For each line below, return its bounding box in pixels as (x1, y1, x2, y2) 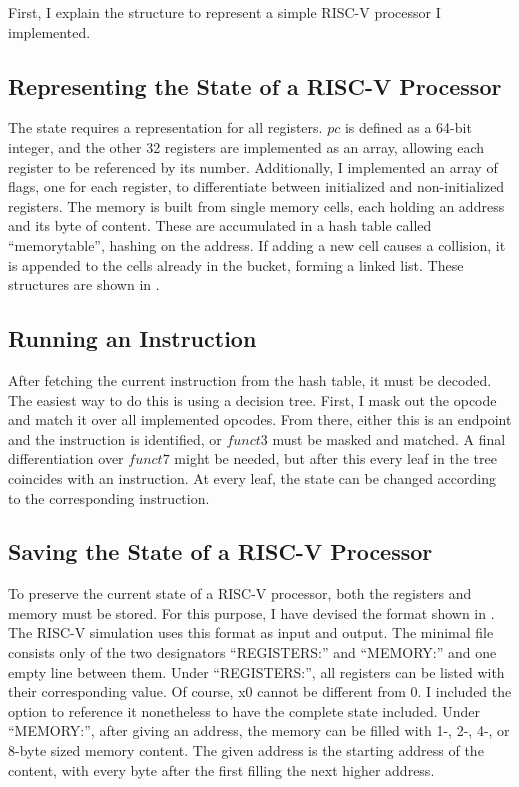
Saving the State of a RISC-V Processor (8, 536, 433, 567)
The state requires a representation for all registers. (8, 117, 323, 138)
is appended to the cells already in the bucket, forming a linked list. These (8, 254, 464, 275)
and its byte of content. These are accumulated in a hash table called (8, 215, 432, 236)
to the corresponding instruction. (8, 487, 210, 508)
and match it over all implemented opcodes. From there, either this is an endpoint (8, 409, 512, 430)
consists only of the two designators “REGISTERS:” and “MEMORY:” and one (8, 642, 497, 663)
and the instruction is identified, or (8, 428, 222, 449)
